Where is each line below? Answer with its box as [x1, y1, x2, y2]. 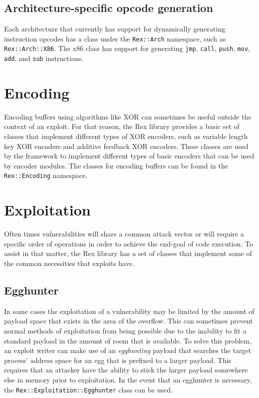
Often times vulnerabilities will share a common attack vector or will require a [4, 228, 244, 239]
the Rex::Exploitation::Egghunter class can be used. [4, 384, 173, 394]
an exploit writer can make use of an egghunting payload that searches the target [4, 345, 252, 355]
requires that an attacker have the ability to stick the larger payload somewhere [4, 364, 248, 375]
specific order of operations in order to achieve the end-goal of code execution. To [4, 238, 253, 248]
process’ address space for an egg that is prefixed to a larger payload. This [4, 354, 232, 365]
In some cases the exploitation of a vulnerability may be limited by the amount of [4, 305, 255, 316]
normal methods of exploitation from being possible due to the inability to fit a [4, 325, 247, 335]
